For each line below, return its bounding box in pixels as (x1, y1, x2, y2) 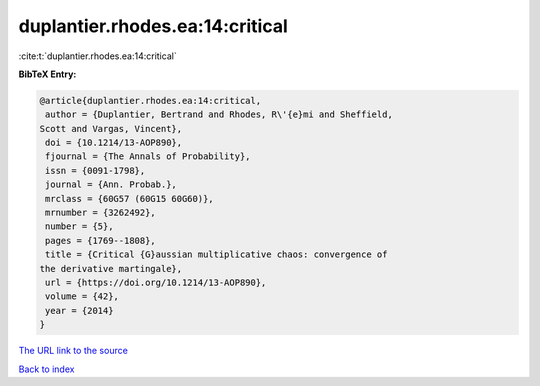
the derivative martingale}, (39, 263, 183, 274)
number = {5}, (45, 221, 114, 232)
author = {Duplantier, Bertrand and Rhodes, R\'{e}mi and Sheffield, (45, 109, 394, 120)
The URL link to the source (18, 345, 129, 357)
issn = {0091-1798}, (45, 165, 146, 176)
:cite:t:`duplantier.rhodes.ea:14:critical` (18, 50, 177, 62)
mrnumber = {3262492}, (45, 207, 157, 219)
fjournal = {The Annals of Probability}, (45, 151, 251, 162)
